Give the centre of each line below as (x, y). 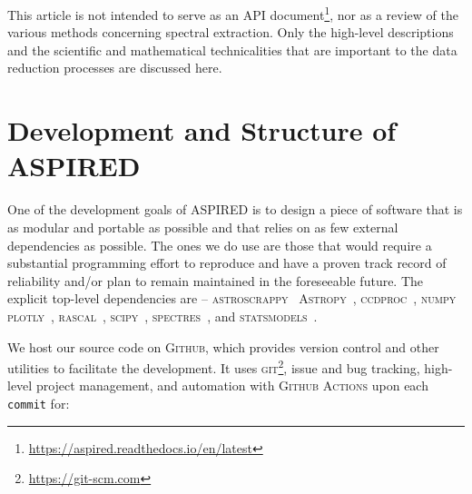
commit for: (39, 403)
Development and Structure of (202, 130)
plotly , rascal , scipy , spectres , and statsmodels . (162, 316)
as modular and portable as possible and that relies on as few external (203, 227)
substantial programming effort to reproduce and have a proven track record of (227, 263)
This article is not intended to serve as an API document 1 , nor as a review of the (233, 13)
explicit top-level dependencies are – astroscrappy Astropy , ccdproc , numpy (232, 298)
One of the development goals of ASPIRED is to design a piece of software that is (235, 209)
